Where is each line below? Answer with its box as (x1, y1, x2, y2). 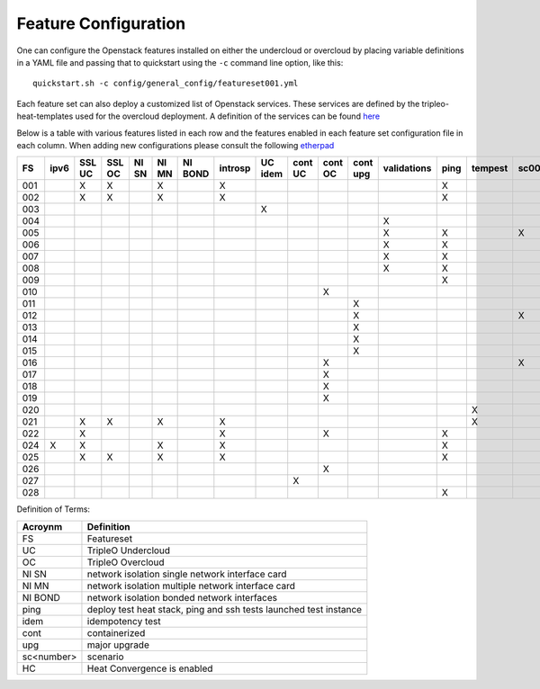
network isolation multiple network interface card (86, 579, 296, 592)
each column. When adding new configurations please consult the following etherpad (16, 139, 335, 150)
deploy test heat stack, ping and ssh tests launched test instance (86, 603, 363, 615)
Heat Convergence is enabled (86, 662, 213, 675)
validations (382, 162, 432, 174)
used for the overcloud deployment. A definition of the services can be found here (75, 111, 381, 121)
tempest (471, 162, 508, 174)
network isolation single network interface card (86, 568, 287, 580)
